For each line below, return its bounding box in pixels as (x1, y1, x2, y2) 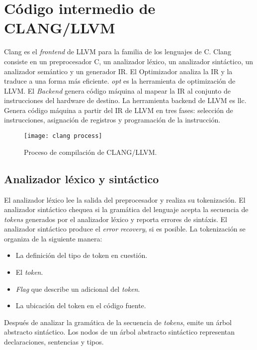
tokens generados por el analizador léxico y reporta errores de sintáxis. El (4, 214, 227, 224)
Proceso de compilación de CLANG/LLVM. (24, 146, 157, 157)
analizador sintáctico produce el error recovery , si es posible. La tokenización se (4, 224, 246, 234)
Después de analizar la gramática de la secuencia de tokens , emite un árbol (4, 317, 232, 327)
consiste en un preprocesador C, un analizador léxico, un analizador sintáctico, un (4, 56, 254, 66)
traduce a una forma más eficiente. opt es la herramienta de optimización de (4, 76, 236, 86)
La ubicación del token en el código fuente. (15, 300, 146, 311)
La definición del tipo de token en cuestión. (15, 250, 148, 260)
